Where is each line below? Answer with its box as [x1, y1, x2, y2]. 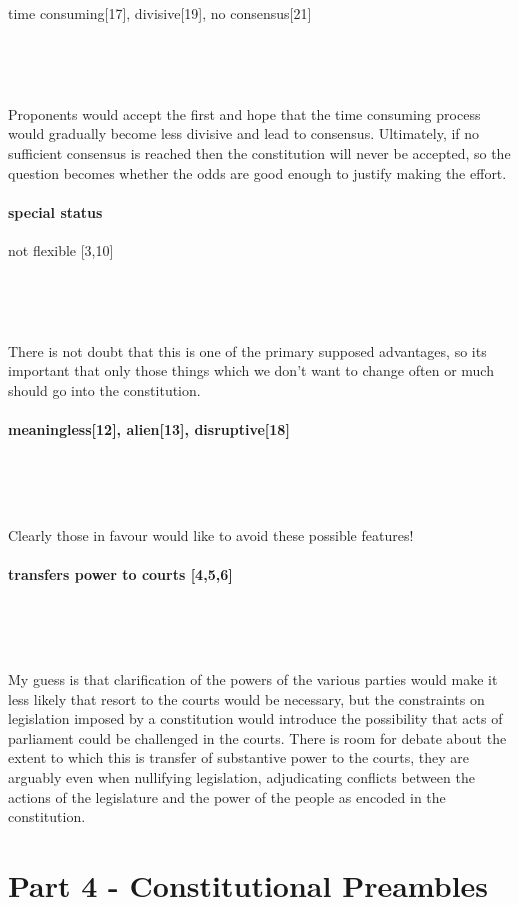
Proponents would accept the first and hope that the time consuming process [8, 103, 481, 124]
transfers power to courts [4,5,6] [8, 563, 233, 584]
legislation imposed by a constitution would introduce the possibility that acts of [8, 708, 503, 729]
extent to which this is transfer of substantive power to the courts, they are [8, 747, 470, 768]
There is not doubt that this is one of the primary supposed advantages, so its [8, 340, 487, 361]
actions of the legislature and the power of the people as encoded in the [8, 786, 446, 807]
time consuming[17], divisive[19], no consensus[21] [8, 3, 312, 23]
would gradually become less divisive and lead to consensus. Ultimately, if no [8, 123, 480, 144]
